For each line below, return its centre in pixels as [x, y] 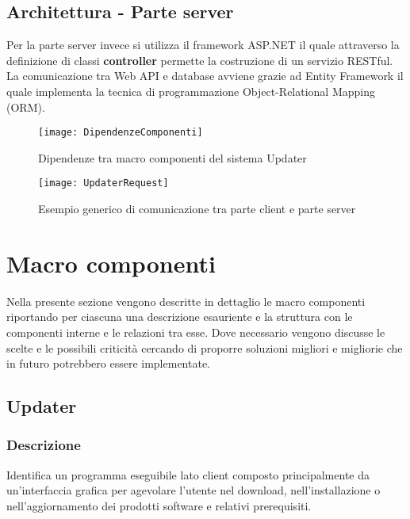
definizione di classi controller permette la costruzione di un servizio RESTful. [200, 60]
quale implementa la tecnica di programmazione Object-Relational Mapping [191, 91]
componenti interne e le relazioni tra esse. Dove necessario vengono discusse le [196, 332]
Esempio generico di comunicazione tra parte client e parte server [197, 209]
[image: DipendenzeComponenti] [121, 133]
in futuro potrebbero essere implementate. [108, 363]
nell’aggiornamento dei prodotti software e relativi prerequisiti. [159, 505]
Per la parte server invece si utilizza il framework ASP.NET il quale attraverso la [203, 45]
